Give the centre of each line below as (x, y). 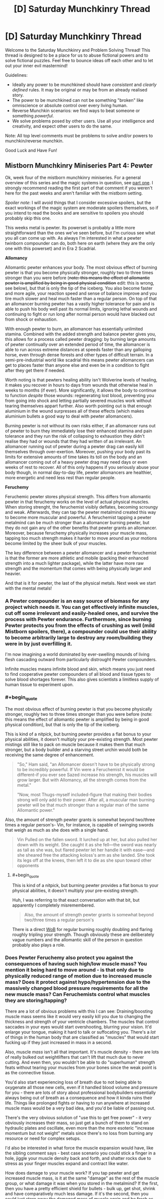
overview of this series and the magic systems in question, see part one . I (79, 182)
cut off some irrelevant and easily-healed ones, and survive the (82, 613)
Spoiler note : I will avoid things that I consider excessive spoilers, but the (78, 202)
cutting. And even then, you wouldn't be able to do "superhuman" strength (80, 1062)
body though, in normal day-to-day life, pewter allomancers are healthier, (79, 472)
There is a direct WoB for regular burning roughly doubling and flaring (82, 930)
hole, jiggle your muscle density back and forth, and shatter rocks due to (78, 1158)
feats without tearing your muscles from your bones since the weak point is (81, 1067)
